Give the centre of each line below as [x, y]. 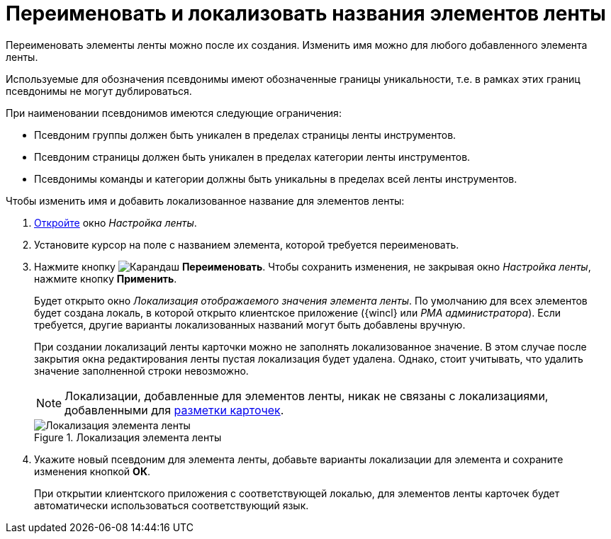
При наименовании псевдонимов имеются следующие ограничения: [174, 113]
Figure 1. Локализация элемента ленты [128, 437]
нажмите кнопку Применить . [106, 278]
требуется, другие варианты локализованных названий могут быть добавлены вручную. [250, 324]
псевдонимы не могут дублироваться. [99, 91]
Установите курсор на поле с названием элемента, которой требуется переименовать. [247, 244]
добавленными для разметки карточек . [174, 410]
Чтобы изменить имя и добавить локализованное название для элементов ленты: [205, 200]
